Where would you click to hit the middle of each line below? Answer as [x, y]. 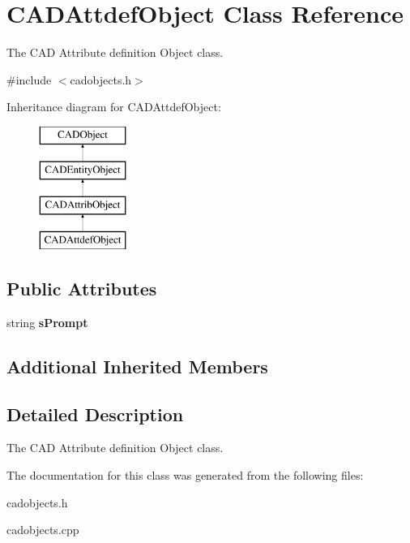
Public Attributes [82, 289]
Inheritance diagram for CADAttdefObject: [114, 107]
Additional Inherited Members [137, 366]
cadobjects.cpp [43, 530]
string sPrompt [47, 322]
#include [29, 79]
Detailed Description [95, 414]
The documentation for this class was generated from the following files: [185, 475]
